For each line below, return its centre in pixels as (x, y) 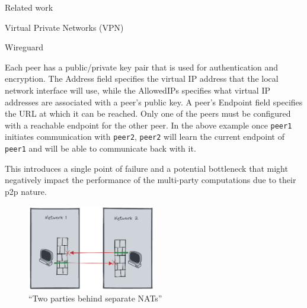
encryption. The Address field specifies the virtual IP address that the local (142, 78)
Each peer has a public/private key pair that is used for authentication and (142, 67)
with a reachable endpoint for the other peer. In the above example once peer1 (148, 125)
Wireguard (24, 47)
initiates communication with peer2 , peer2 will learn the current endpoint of (145, 137)
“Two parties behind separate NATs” (95, 298)
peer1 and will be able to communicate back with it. (100, 148)
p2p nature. (26, 191)
